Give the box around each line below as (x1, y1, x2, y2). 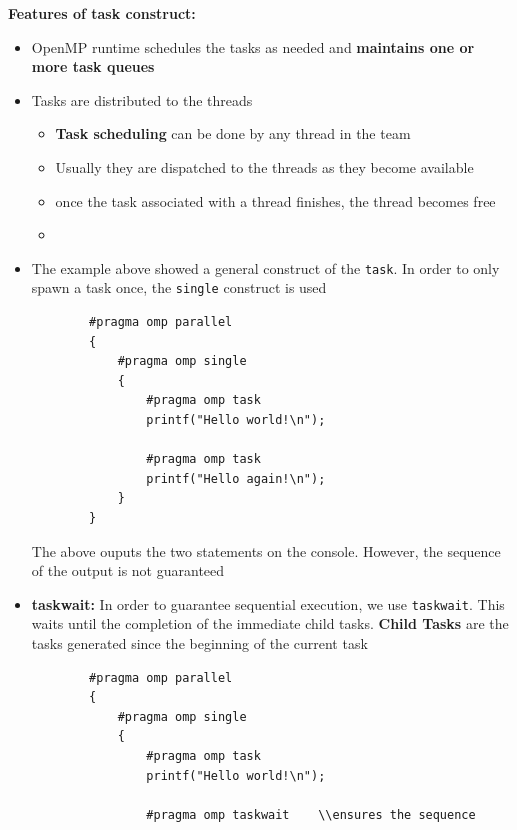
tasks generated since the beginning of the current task (31, 633, 368, 654)
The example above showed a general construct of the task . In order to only (31, 257, 500, 278)
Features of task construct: (8, 3, 196, 23)
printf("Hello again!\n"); (146, 471, 326, 486)
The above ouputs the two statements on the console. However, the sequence (31, 540, 501, 561)
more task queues (31, 56, 155, 77)
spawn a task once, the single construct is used (31, 277, 327, 298)
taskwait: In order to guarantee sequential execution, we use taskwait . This (31, 593, 505, 614)
